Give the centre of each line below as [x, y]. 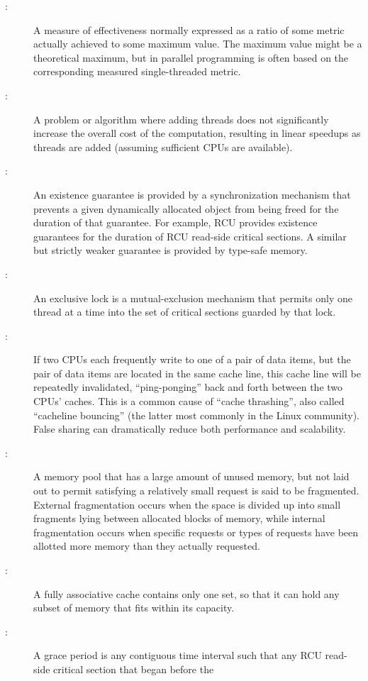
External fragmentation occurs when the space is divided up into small [187, 504]
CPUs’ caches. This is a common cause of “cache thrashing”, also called [189, 401]
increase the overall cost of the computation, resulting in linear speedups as [197, 133]
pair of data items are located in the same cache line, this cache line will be [197, 373]
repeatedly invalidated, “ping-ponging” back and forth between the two [188, 387]
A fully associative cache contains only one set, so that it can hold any [186, 593]
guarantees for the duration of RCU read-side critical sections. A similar [190, 236]
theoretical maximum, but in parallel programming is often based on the [191, 57]
